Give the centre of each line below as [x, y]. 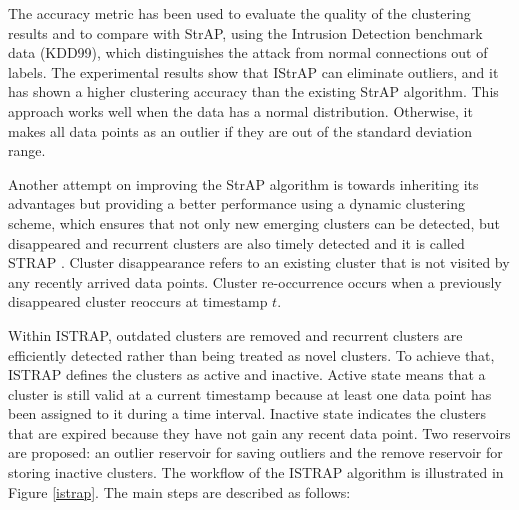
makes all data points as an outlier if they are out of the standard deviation [240, 130]
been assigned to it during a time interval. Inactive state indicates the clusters [247, 413]
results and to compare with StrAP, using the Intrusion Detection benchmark [245, 32]
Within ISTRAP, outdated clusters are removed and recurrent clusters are [235, 334]
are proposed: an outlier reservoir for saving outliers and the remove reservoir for [255, 452]
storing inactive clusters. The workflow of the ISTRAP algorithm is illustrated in [256, 472]
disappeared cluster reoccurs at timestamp [138, 301]
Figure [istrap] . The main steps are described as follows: [179, 491]
